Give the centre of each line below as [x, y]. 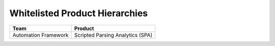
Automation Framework [40, 35]
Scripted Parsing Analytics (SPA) [113, 35]
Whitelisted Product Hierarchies [79, 13]
